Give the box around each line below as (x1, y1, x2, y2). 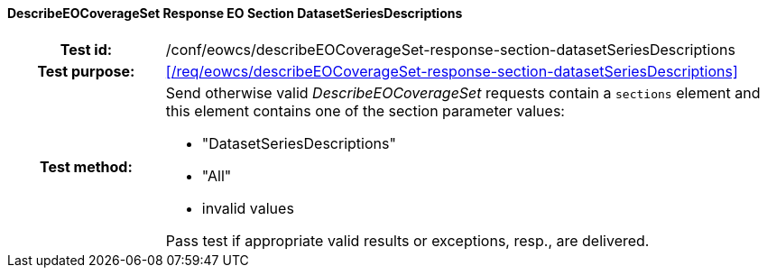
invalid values (201, 198, 294, 217)
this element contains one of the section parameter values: (165, 101, 565, 120)
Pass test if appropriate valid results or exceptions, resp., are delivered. (165, 231, 650, 250)
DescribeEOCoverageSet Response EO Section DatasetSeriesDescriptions (7, 5, 463, 21)
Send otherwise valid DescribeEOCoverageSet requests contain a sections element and (165, 83, 761, 102)
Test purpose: (37, 61, 135, 80)
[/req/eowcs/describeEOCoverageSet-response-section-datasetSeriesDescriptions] (165, 61, 738, 80)
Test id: (60, 40, 113, 59)
